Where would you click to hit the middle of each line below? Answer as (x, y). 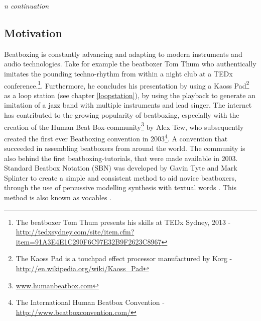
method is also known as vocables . (58, 197)
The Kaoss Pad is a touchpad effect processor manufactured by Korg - (124, 258)
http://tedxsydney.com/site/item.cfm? (75, 232)
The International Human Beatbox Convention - (90, 302)
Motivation (33, 32)
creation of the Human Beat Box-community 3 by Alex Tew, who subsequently (124, 126)
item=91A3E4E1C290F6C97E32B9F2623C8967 (89, 241)
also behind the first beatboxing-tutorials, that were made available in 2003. (121, 158)
